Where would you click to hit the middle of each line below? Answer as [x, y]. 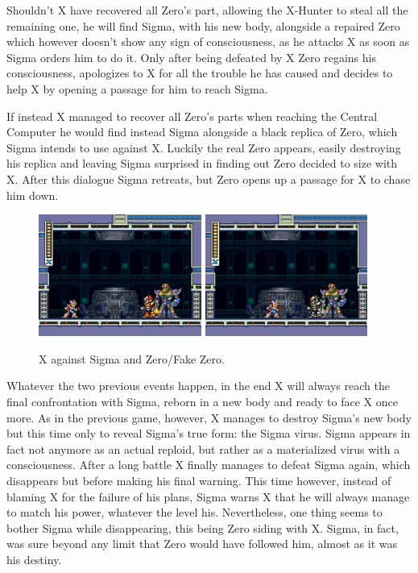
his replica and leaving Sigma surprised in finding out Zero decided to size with [202, 163]
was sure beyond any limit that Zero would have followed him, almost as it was [202, 544]
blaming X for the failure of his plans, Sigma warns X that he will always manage [208, 496]
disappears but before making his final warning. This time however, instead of [199, 481]
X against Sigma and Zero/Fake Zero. [132, 358]
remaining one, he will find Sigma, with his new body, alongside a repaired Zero [203, 25]
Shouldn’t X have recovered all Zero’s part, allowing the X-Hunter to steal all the [207, 10]
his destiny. [34, 560]
